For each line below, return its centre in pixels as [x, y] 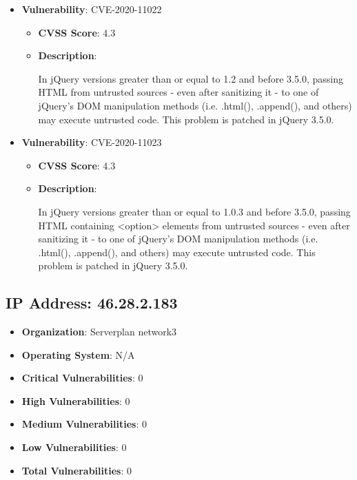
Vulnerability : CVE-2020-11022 [92, 9]
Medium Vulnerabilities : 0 [84, 424]
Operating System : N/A [78, 354]
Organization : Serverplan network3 [99, 332]
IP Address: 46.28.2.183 [92, 303]
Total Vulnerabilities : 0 [76, 470]
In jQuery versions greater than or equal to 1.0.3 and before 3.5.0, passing [194, 211]
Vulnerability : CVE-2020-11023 [92, 142]
